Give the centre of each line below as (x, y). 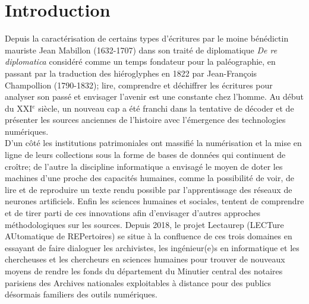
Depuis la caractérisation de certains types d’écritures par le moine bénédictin (147, 38)
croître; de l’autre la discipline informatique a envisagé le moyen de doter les (144, 166)
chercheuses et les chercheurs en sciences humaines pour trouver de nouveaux (145, 259)
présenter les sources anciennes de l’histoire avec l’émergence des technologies (145, 120)
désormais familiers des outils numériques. (81, 294)
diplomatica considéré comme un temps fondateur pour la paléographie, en (140, 61)
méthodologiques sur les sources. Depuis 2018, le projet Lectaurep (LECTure (144, 224)
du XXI (19, 108)
